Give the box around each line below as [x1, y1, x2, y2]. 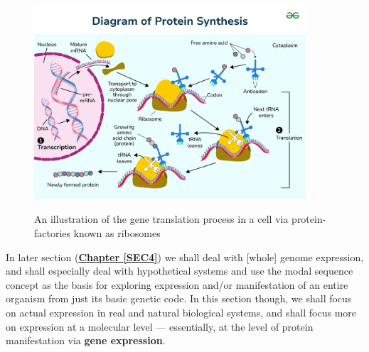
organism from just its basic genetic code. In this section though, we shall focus [6, 291, 352, 306]
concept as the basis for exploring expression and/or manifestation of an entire [6, 277, 348, 292]
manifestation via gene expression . [6, 333, 166, 348]
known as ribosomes [73, 225, 161, 240]
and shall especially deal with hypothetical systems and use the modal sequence [6, 263, 353, 278]
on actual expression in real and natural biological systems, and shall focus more [6, 304, 357, 319]
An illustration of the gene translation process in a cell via [34, 211, 289, 226]
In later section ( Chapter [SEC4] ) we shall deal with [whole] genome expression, [6, 249, 364, 264]
